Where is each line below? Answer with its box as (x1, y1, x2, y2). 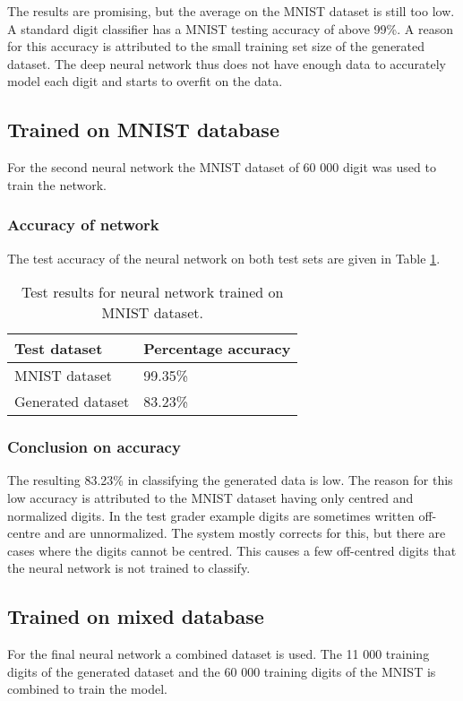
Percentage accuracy (143, 338, 291, 359)
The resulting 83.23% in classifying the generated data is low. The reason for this (7, 471, 453, 489)
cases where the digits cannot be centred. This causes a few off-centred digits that (7, 541, 457, 559)
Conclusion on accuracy (7, 436, 181, 458)
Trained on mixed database (7, 602, 264, 630)
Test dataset (14, 338, 103, 359)
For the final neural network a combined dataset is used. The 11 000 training (7, 645, 430, 663)
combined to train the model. (7, 679, 167, 698)
